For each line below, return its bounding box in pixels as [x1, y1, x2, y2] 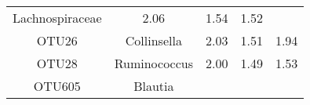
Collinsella [125, 31, 182, 49]
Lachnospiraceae [13, 9, 102, 27]
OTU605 [33, 77, 81, 95]
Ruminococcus [114, 54, 193, 72]
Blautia [133, 77, 174, 95]
